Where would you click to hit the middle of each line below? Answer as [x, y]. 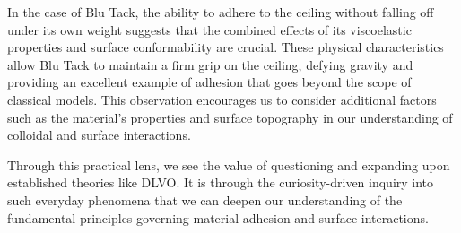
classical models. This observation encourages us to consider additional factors [222, 99]
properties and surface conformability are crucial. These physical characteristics [226, 47]
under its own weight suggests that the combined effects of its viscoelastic [209, 29]
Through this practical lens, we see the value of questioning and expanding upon [229, 164]
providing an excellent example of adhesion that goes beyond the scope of [209, 82]
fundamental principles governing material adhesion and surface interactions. [218, 217]
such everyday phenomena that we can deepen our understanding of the [205, 199]
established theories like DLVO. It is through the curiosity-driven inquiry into [221, 182]
